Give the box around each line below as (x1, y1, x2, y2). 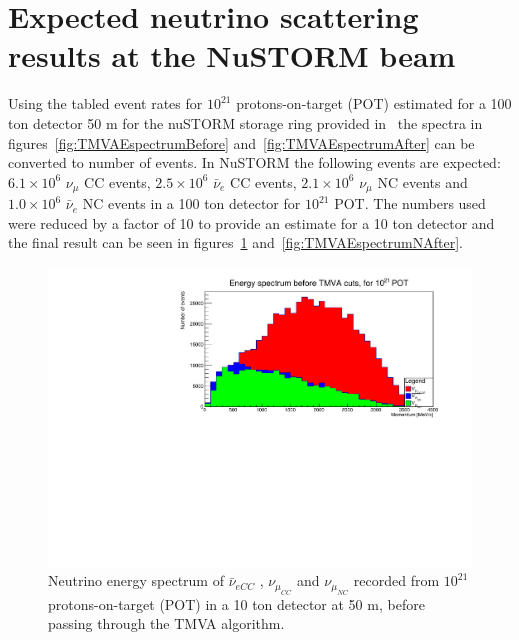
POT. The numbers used (334, 193, 486, 214)
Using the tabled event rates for (8, 93, 203, 114)
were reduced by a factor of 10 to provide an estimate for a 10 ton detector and (8, 212, 495, 233)
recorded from (353, 570, 440, 591)
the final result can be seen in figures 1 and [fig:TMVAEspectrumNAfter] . (8, 232, 463, 253)
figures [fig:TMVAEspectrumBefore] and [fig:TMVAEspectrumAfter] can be (8, 132, 475, 153)
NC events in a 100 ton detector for (82, 193, 301, 214)
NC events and (377, 171, 468, 192)
